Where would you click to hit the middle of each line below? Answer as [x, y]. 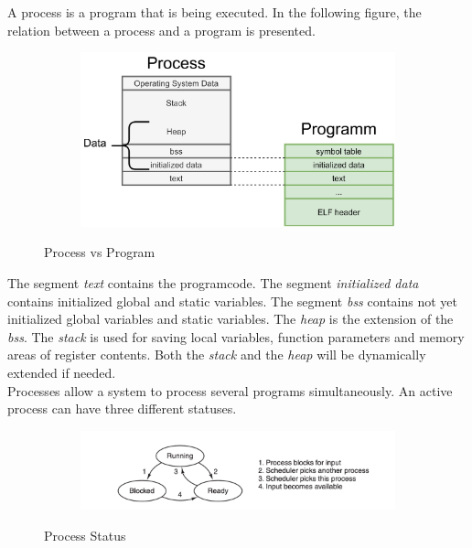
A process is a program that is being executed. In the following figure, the [215, 12]
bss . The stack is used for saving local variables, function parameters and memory [236, 336]
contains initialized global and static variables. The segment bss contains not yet [232, 301]
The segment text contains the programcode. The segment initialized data [213, 283]
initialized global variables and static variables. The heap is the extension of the [231, 319]
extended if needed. [62, 372]
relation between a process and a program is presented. [161, 30]
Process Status [85, 536]
